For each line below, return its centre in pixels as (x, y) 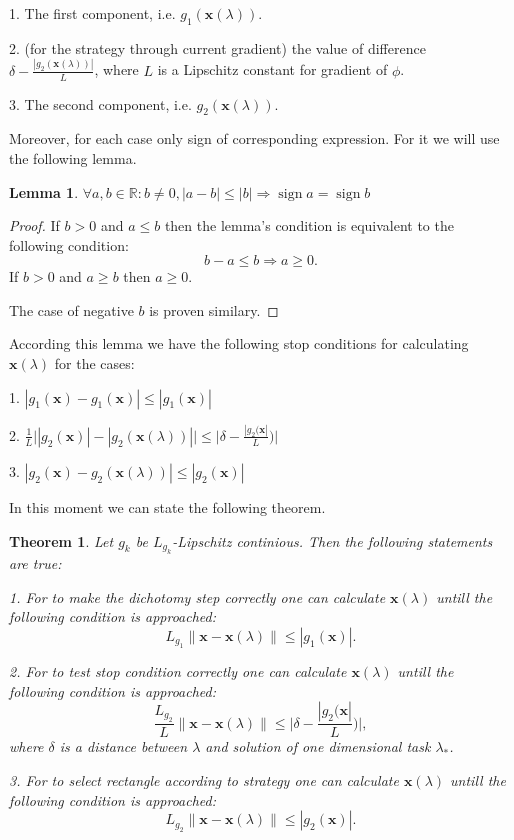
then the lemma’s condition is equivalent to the (309, 225)
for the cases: (94, 363)
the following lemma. (73, 157)
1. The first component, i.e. (92, 13)
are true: (35, 562)
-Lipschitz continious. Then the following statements (332, 540)
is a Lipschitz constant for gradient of (272, 69)
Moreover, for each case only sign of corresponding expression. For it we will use (254, 138)
